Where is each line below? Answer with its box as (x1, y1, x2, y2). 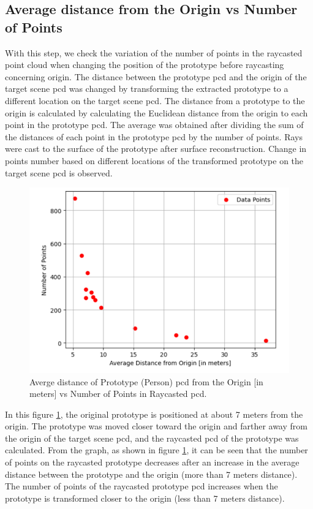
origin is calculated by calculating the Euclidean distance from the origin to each (5, 106, 308, 119)
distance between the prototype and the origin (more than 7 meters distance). (5, 467, 298, 480)
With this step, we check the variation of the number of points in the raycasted (5, 46, 303, 59)
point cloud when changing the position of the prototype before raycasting (5, 58, 284, 71)
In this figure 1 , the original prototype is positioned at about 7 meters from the (5, 407, 303, 420)
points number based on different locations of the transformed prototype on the (5, 154, 304, 167)
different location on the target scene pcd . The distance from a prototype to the (5, 94, 305, 107)
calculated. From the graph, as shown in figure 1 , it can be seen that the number (5, 443, 308, 456)
